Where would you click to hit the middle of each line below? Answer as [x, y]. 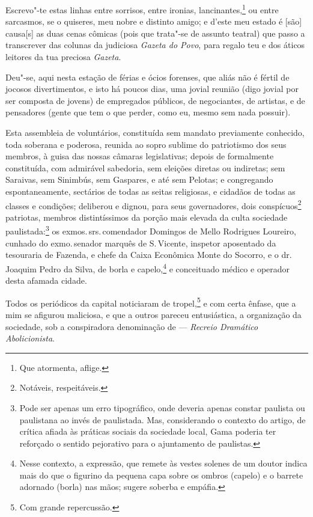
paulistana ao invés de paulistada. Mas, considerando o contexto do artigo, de [163, 419]
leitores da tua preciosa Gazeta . [63, 57]
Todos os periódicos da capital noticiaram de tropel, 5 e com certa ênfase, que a [151, 302]
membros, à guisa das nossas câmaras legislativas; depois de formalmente [140, 156]
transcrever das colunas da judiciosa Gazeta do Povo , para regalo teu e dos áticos [155, 45]
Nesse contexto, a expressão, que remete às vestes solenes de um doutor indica [163, 463]
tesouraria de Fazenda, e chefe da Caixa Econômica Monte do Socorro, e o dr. [149, 255]
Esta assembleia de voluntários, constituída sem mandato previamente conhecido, [155, 132]
